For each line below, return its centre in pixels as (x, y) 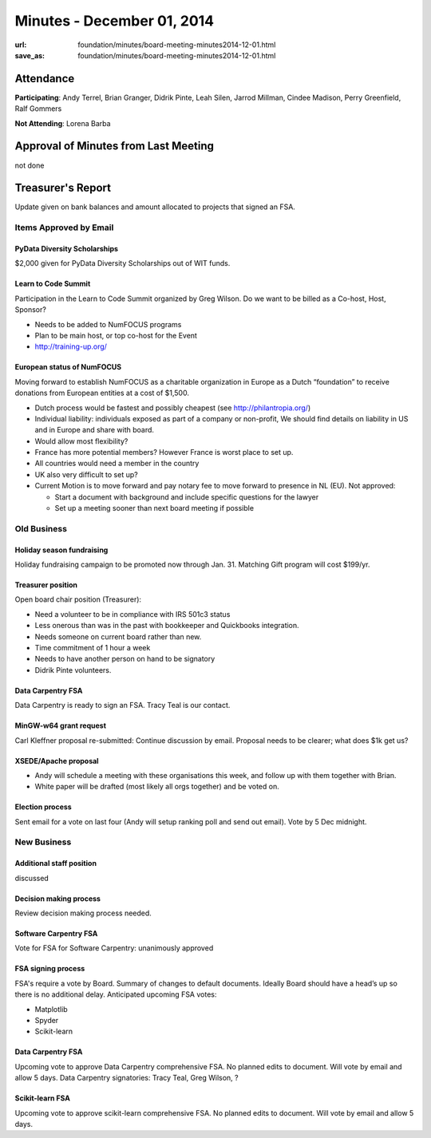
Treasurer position (46, 585)
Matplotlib (51, 1009)
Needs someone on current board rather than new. (118, 636)
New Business (43, 842)
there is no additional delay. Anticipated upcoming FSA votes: (116, 994)
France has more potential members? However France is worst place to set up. (164, 452)
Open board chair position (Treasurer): (78, 599)
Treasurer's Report (63, 188)
